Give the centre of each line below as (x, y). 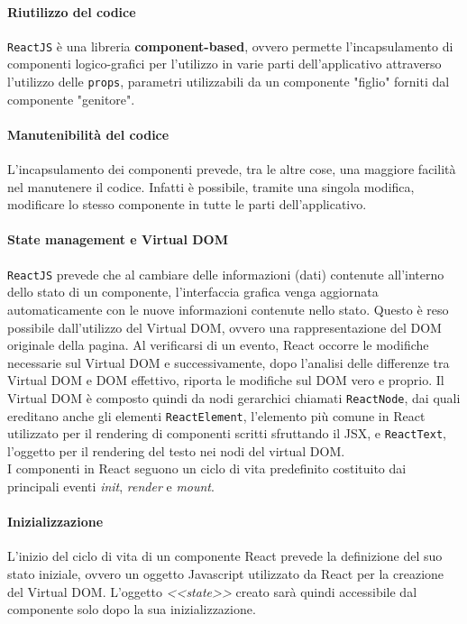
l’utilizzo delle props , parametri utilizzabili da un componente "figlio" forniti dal (229, 82)
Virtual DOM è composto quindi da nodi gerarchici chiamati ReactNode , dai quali (234, 397)
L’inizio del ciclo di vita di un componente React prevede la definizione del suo (225, 556)
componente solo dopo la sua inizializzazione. (132, 609)
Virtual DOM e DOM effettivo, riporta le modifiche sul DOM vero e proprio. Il (226, 380)
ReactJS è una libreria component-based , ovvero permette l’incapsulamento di (230, 46)
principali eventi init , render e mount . (111, 486)
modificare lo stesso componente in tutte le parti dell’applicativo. (187, 204)
